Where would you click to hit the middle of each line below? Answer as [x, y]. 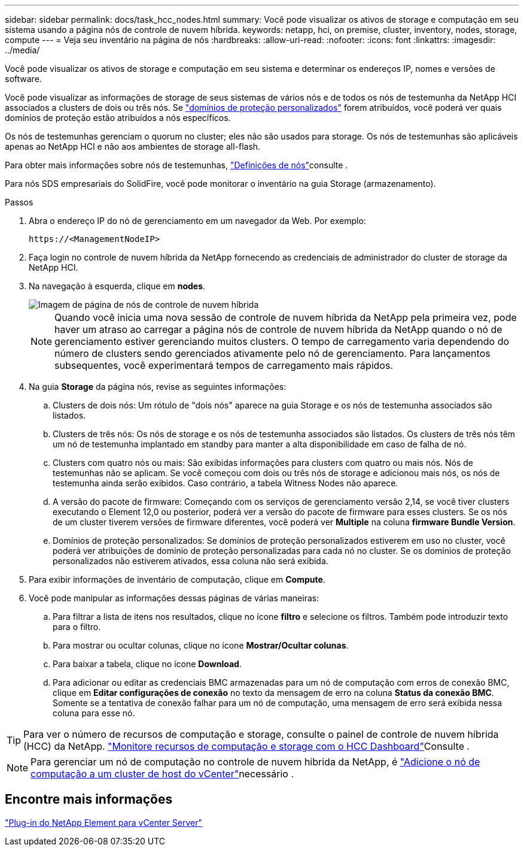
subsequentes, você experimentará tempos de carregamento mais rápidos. [224, 365]
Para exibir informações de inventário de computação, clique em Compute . [177, 579]
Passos [19, 202]
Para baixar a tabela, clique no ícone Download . [147, 664]
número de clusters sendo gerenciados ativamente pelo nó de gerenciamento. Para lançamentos [272, 353]
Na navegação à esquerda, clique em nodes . [117, 286]
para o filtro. [77, 627]
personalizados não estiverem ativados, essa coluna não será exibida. [191, 561]
